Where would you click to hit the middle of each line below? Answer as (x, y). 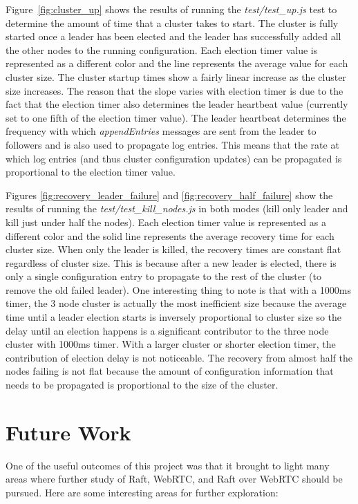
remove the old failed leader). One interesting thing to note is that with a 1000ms (179, 289)
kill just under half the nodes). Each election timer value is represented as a (166, 222)
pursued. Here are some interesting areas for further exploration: (142, 492)
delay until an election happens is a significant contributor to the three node (167, 330)
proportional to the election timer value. (91, 172)
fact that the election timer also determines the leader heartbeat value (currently (177, 104)
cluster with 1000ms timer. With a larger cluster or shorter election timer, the (171, 344)
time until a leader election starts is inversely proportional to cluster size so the (174, 317)
